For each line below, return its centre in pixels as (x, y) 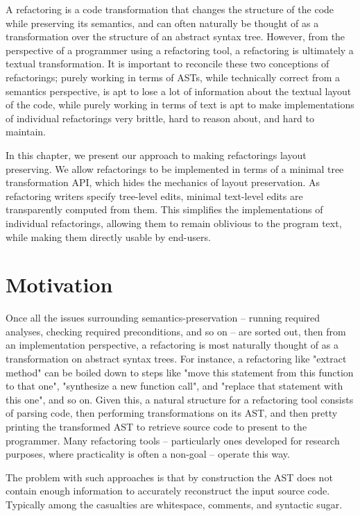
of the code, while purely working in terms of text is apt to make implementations (180, 105)
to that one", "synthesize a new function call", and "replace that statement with (174, 386)
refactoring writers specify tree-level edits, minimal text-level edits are (154, 195)
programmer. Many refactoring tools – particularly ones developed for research (173, 440)
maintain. (26, 132)
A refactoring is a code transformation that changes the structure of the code (170, 9)
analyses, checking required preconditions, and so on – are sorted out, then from (176, 331)
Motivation (59, 284)
